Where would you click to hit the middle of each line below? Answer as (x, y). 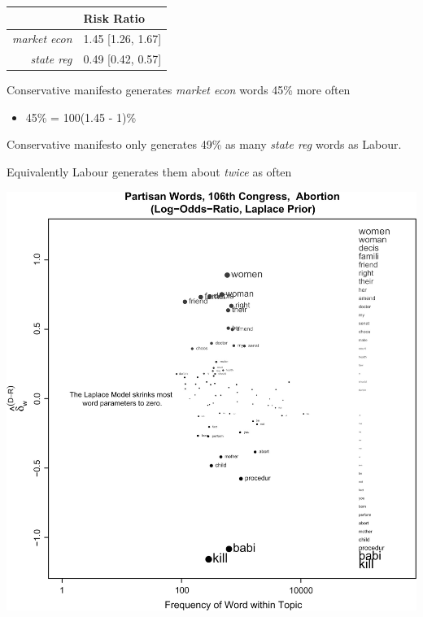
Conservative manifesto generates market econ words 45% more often (179, 90)
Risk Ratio (114, 17)
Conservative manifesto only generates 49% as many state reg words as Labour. (204, 144)
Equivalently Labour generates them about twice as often (149, 172)
